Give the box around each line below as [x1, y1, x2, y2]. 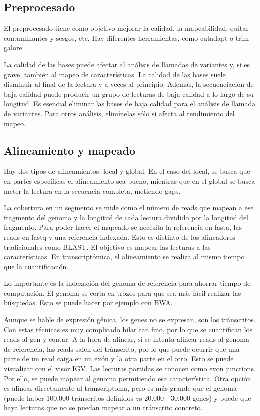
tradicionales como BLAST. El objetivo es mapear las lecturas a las [4, 241, 211, 252]
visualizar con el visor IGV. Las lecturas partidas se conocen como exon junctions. [4, 363, 256, 374]
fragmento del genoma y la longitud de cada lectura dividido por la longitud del [4, 212, 249, 222]
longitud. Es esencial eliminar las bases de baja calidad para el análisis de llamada [4, 98, 256, 109]
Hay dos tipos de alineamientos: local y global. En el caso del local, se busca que [4, 166, 250, 176]
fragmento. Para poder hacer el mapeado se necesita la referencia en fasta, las [4, 222, 242, 232]
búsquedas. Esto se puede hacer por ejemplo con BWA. [4, 297, 173, 308]
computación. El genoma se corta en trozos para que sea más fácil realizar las [4, 287, 241, 298]
